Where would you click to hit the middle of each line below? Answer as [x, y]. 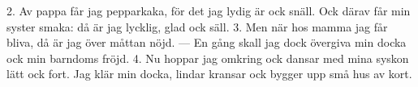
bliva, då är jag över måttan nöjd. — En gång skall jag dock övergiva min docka [207, 42]
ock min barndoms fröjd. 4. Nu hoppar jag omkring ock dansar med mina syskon [208, 58]
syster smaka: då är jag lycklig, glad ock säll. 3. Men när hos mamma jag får [197, 26]
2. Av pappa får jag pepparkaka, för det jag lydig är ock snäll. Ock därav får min [209, 10]
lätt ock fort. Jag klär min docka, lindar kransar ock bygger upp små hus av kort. [209, 74]
